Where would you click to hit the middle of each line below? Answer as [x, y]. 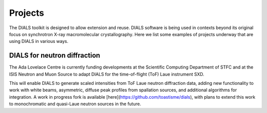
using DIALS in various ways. [39, 41]
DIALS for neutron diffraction [55, 56]
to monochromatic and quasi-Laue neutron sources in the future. [75, 104]
